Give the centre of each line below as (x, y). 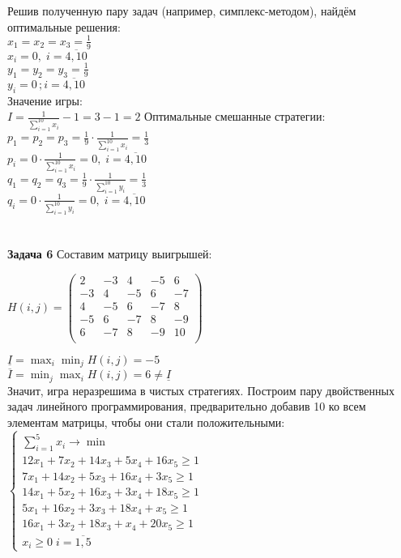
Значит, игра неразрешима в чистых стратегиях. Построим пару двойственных (201, 390)
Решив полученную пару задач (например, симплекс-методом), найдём (182, 11)
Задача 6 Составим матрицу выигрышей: (110, 253)
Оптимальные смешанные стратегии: (235, 116)
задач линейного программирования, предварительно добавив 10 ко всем (187, 406)
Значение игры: (45, 100)
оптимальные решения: (64, 26)
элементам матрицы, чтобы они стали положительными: (146, 422)
